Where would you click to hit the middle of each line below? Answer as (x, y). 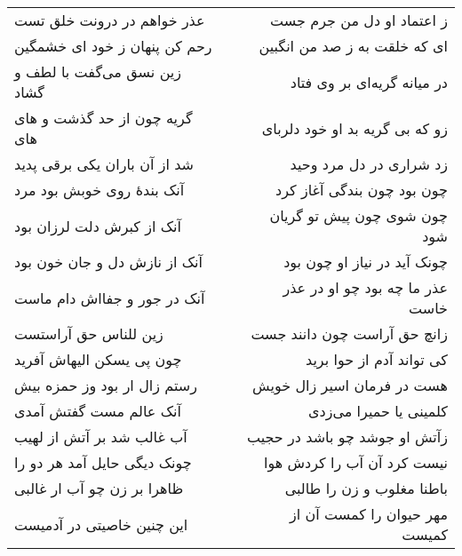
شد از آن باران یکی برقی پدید (104, 164)
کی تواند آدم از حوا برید (377, 359)
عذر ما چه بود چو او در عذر (365, 287)
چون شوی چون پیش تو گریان (358, 215)
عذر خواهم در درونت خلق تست (110, 20)
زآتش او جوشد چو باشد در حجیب (347, 437)
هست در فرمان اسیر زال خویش (350, 385)
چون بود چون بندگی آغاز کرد (362, 190)
